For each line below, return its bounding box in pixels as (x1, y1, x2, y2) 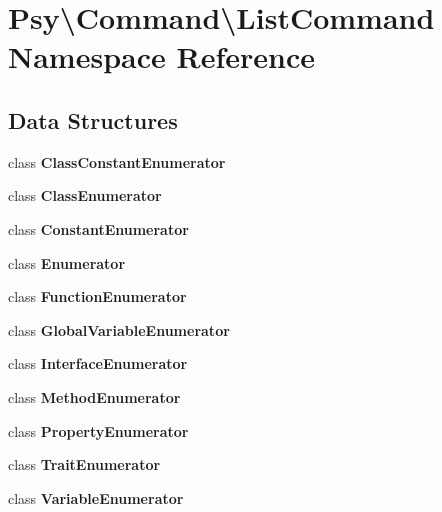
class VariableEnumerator (8, 487, 184, 508)
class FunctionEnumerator (8, 286, 187, 307)
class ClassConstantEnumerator (8, 151, 226, 172)
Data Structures (8, 104, 178, 135)
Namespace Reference (8, 36, 315, 77)
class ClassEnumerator (8, 185, 162, 206)
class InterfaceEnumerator (8, 353, 188, 374)
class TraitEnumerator (8, 454, 161, 475)
